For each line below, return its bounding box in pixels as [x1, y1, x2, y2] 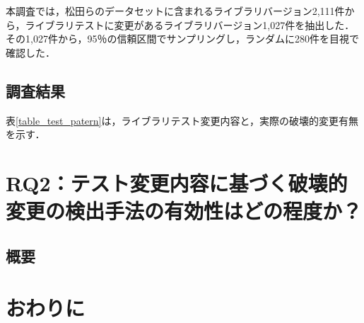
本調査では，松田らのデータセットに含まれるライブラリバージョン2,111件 [6, 4, 345, 18]
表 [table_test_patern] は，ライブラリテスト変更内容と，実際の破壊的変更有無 [6, 113, 358, 127]
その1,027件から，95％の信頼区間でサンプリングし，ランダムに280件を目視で [6, 31, 360, 46]
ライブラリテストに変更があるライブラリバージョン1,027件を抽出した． [25, 17, 355, 32]
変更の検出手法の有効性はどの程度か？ [6, 196, 363, 225]
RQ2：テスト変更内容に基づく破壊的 [6, 168, 348, 197]
